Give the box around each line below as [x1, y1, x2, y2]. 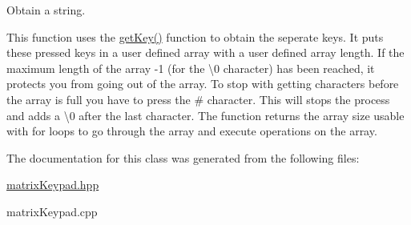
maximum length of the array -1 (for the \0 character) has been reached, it [6, 59, 375, 76]
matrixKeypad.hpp [6, 176, 99, 193]
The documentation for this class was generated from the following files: [6, 149, 360, 166]
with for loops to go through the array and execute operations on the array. [6, 123, 377, 139]
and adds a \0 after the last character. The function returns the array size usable [6, 106, 405, 123]
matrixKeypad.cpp [6, 203, 98, 219]
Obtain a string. [6, 2, 86, 18]
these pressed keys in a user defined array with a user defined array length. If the [6, 44, 405, 61]
